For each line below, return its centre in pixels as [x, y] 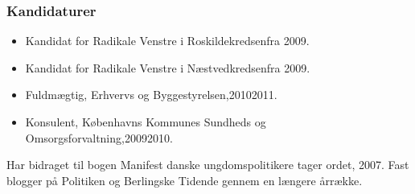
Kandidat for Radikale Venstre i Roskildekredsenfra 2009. [167, 41]
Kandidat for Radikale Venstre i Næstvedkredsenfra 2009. [168, 67]
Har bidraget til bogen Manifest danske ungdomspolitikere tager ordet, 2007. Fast [208, 165]
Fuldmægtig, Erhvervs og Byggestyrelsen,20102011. [151, 95]
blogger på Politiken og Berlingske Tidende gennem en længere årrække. [185, 180]
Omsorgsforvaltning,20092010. [99, 137]
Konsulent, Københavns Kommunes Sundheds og [146, 122]
